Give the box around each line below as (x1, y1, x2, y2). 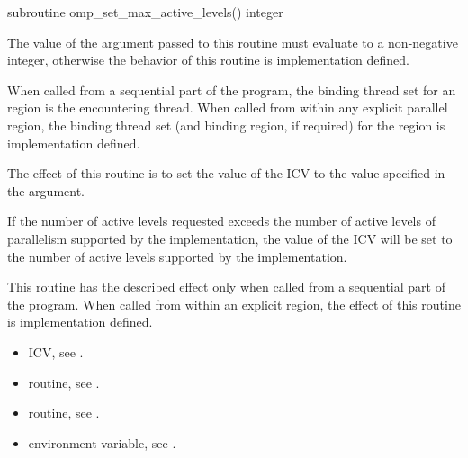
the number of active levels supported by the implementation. (7, 247, 347, 265)
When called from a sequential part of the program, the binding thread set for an (7, 80, 456, 99)
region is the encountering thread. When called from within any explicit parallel (7, 98, 448, 117)
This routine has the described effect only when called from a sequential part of (7, 277, 445, 296)
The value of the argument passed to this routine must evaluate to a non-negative (7, 32, 458, 51)
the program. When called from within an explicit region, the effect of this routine (7, 294, 461, 313)
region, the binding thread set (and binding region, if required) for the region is (7, 115, 445, 134)
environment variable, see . (28, 433, 176, 452)
